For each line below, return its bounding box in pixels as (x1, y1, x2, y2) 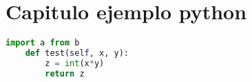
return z (45, 68, 85, 79)
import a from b (6, 38, 80, 48)
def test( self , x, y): (25, 48, 129, 58)
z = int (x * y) (45, 58, 105, 68)
